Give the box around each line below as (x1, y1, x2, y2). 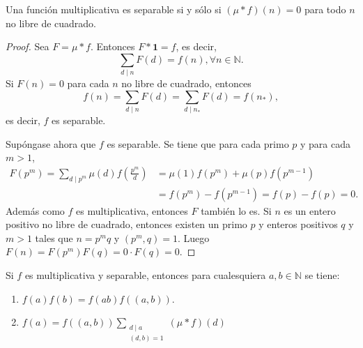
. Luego (177, 230, 210, 245)
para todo (304, 2, 346, 16)
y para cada (300, 136, 351, 151)
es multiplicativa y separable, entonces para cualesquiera (24, 268, 266, 282)
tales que (35, 230, 73, 245)
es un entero (284, 203, 336, 218)
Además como (6, 203, 65, 218)
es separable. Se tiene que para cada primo (107, 136, 289, 151)
